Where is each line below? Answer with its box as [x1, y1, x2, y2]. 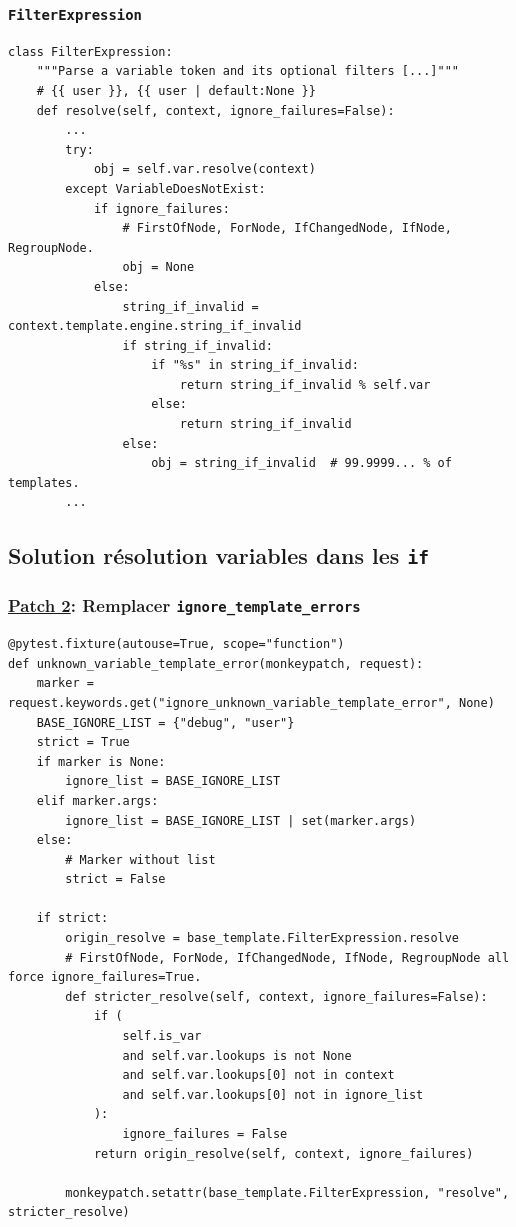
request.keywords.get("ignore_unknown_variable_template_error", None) [8, 695, 495, 710]
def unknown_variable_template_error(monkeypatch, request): [8, 656, 424, 671]
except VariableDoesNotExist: [65, 181, 266, 196]
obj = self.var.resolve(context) [93, 162, 316, 177]
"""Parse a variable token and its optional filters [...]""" [36, 64, 460, 79]
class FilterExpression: [8, 44, 173, 59]
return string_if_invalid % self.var [179, 377, 431, 392]
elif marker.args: [36, 793, 159, 808]
